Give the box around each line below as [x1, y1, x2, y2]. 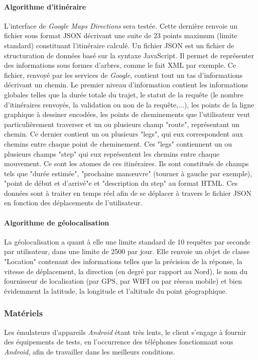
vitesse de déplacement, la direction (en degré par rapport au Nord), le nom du [4, 266, 247, 276]
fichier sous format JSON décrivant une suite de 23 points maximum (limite [4, 30, 237, 41]
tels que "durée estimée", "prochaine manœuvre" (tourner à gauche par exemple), [4, 168, 252, 178]
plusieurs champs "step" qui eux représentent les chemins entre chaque [4, 148, 220, 159]
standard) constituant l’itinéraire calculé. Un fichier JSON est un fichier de [4, 40, 234, 50]
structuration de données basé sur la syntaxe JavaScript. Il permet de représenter [4, 50, 254, 60]
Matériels [4, 307, 43, 319]
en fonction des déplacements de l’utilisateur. [4, 197, 143, 208]
